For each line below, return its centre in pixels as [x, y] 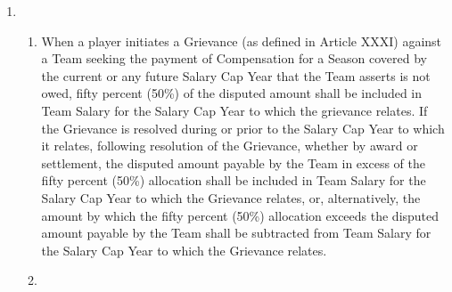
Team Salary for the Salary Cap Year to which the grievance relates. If [234, 110]
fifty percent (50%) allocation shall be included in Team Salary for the [234, 180]
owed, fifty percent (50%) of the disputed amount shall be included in [232, 93]
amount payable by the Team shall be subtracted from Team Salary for [236, 233]
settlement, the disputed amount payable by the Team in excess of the [233, 162]
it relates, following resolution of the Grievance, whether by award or [230, 146]
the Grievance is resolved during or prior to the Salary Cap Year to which [243, 128]
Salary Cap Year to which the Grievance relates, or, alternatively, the [231, 197]
